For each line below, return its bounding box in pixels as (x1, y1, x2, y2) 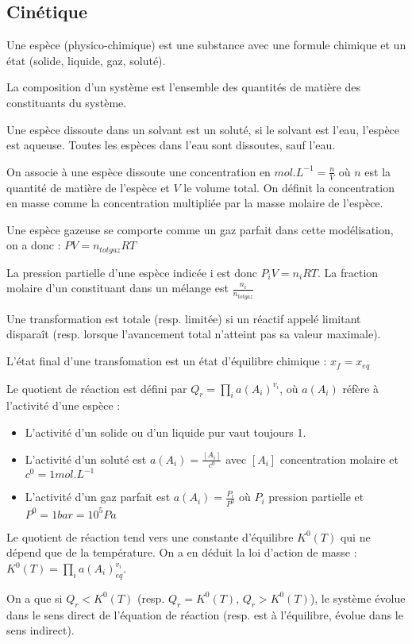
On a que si (6, 589, 63, 606)
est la (364, 163, 391, 179)
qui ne (340, 528, 371, 545)
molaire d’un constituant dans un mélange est (6, 280, 229, 296)
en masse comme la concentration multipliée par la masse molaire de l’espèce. (6, 195, 383, 211)
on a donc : (6, 237, 61, 253)
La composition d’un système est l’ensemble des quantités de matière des (6, 79, 361, 95)
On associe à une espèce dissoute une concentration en (6, 163, 271, 179)
